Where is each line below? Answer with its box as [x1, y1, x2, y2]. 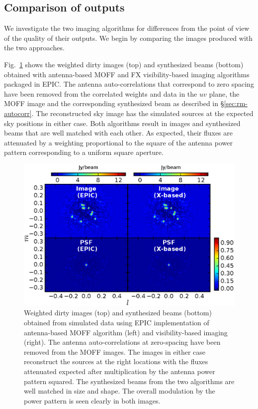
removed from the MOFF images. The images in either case [24, 346, 206, 357]
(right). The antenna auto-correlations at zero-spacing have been [24, 337, 221, 347]
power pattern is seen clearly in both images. [24, 395, 161, 406]
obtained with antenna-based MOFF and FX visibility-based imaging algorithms [4, 69, 250, 79]
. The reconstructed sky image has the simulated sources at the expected [31, 108, 254, 118]
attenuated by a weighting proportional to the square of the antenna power [4, 137, 233, 147]
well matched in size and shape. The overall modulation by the [24, 386, 215, 396]
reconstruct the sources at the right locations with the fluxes [24, 356, 208, 367]
